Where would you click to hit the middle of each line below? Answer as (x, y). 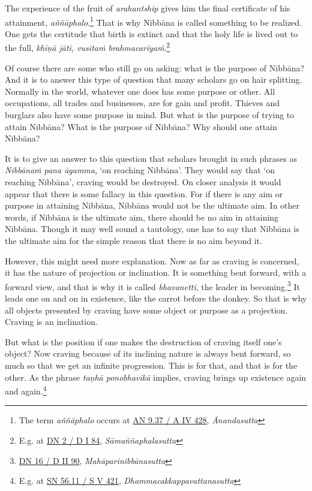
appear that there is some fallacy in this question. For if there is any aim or (144, 193)
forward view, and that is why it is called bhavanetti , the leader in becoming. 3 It (152, 285)
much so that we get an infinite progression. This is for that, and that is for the (151, 365)
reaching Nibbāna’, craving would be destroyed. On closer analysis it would (143, 182)
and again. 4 (26, 390)
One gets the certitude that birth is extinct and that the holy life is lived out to (151, 33)
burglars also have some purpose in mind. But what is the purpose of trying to (150, 115)
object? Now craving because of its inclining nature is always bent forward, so (148, 353)
